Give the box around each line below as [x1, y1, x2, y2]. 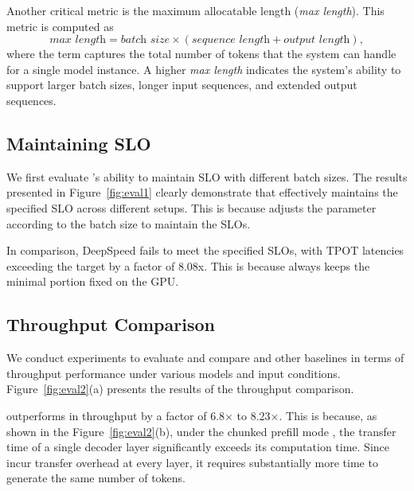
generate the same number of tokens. [6, 470, 186, 486]
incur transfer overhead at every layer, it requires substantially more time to [6, 454, 378, 470]
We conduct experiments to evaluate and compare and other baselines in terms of [6, 349, 404, 366]
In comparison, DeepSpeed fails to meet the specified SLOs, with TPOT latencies [6, 242, 404, 259]
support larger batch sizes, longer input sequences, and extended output [6, 76, 357, 93]
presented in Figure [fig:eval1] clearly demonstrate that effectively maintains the [6, 184, 398, 201]
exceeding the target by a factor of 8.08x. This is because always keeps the [6, 257, 370, 274]
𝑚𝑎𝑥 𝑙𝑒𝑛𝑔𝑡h [49, 34, 107, 46]
